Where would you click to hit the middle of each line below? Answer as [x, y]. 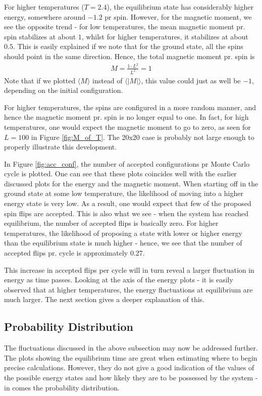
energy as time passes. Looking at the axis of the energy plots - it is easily [119, 280]
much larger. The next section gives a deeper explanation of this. [104, 299]
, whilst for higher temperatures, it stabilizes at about [165, 36]
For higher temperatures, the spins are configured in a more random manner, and [130, 107]
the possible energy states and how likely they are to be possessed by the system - [131, 377]
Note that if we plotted [40, 80]
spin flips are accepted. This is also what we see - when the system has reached [126, 213]
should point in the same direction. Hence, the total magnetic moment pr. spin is [129, 56]
